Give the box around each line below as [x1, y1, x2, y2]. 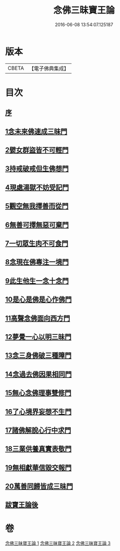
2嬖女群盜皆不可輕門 [5, 146, 69, 154]
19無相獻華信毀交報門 [5, 463, 71, 472]
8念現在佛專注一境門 [5, 258, 69, 267]
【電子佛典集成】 [28, 65, 69, 72]
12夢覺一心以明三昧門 [5, 333, 71, 341]
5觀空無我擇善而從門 [5, 202, 69, 210]
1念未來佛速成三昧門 [5, 127, 67, 136]
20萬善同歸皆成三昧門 [5, 482, 73, 491]
